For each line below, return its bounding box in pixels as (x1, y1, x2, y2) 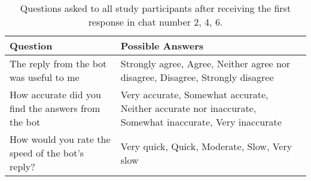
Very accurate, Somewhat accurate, (120, 88, 269, 101)
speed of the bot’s (10, 146, 84, 160)
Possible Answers (120, 39, 204, 52)
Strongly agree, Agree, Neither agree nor (120, 57, 291, 70)
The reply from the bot (10, 57, 107, 70)
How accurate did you (10, 88, 101, 101)
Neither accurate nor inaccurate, (120, 101, 257, 115)
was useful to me (10, 70, 80, 84)
